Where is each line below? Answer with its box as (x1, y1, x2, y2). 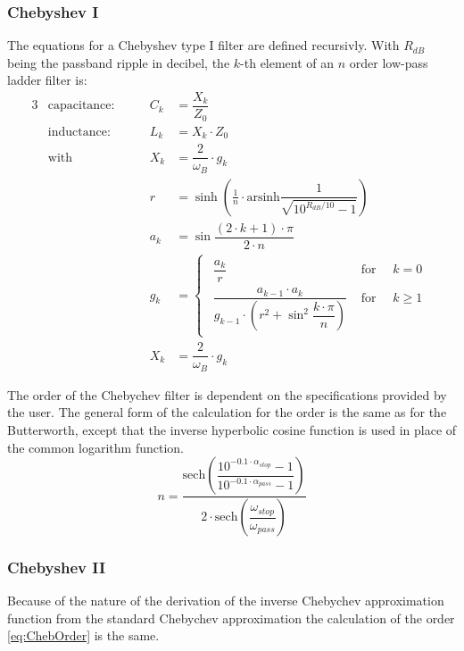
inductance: (47, 125, 111, 138)
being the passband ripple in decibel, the (7, 53, 230, 71)
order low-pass (349, 53, 428, 71)
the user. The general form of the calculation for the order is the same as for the (7, 403, 447, 421)
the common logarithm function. (7, 438, 185, 456)
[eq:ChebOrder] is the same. (7, 626, 160, 645)
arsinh (246, 190, 280, 204)
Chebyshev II (7, 556, 106, 578)
